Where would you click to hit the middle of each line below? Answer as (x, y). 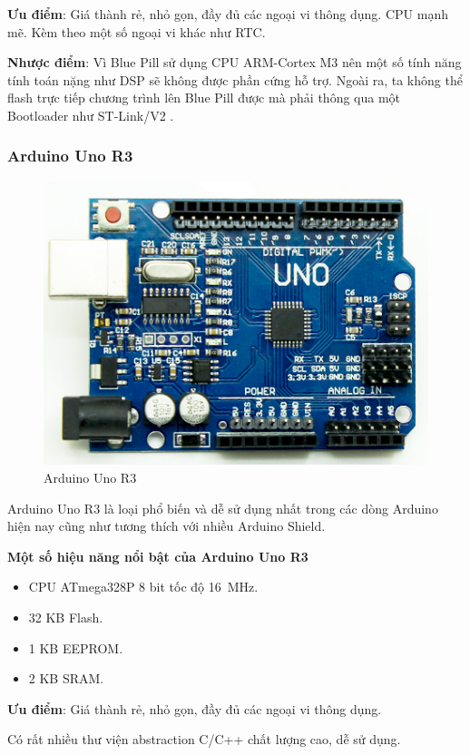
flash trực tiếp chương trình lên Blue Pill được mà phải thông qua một (204, 98)
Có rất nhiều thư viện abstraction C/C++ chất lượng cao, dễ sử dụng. (204, 739)
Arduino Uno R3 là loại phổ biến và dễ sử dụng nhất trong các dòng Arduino (223, 508)
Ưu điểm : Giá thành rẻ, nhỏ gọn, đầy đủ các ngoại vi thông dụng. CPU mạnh (228, 14)
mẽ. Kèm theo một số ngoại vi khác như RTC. (137, 31)
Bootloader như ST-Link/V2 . (91, 115)
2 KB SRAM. (66, 678)
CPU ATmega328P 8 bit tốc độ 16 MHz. (143, 587)
